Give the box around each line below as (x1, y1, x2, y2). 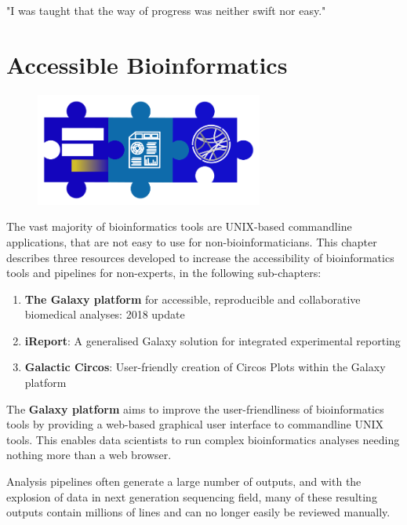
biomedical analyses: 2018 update (24, 306, 185, 323)
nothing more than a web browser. (6, 447, 172, 463)
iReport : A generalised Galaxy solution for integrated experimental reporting (24, 332, 401, 348)
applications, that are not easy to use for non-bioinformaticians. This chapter (6, 233, 377, 250)
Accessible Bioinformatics (6, 48, 288, 80)
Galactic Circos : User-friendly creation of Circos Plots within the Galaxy (24, 359, 386, 375)
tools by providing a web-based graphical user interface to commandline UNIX (6, 416, 384, 432)
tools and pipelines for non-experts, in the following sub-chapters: (6, 264, 322, 281)
